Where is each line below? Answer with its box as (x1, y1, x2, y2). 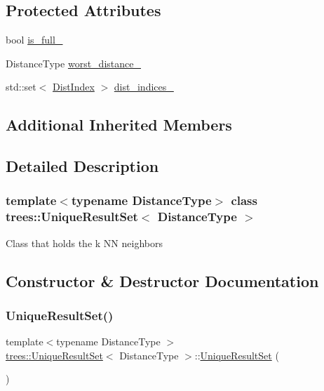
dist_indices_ (114, 79, 174, 94)
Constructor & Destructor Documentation (6, 270, 319, 291)
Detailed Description (6, 155, 159, 177)
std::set (6, 79, 36, 94)
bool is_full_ (6, 32, 63, 47)
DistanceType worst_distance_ (6, 55, 141, 70)
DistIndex (53, 79, 95, 94)
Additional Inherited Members (6, 114, 232, 135)
